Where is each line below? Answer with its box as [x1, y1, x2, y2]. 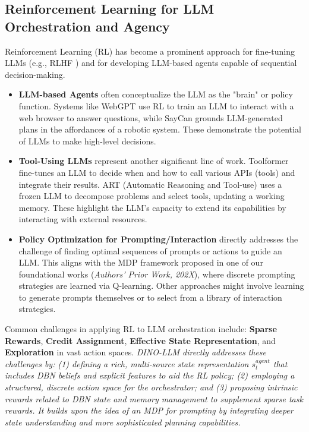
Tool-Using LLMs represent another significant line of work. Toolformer [18, 154, 289, 167]
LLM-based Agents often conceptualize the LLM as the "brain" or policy [18, 88, 293, 100]
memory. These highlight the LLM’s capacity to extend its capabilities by [18, 201, 286, 213]
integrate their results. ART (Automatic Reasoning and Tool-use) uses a [18, 178, 282, 190]
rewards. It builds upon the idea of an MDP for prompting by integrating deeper [5, 404, 294, 417]
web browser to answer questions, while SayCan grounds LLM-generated [18, 111, 283, 124]
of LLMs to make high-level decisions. [18, 134, 156, 147]
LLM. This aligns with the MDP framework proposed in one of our [18, 256, 263, 269]
